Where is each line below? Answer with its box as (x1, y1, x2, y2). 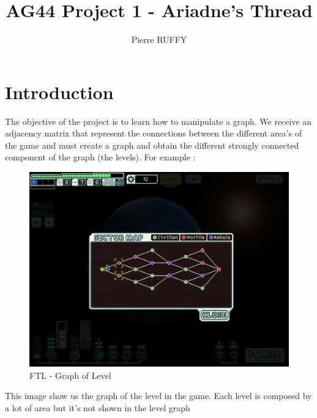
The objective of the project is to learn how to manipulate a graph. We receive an (5, 114, 312, 127)
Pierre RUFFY (131, 33, 187, 46)
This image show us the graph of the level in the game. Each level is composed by (5, 389, 312, 402)
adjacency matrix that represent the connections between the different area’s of (5, 127, 302, 140)
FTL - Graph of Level (29, 368, 111, 381)
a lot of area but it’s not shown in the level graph (5, 401, 190, 414)
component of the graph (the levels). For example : (5, 151, 196, 163)
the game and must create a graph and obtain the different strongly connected (5, 138, 299, 151)
